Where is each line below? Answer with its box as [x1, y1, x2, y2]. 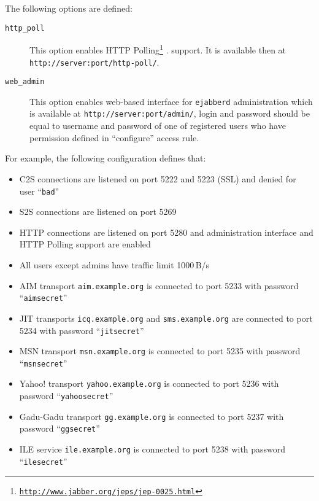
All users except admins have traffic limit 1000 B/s [19, 258, 210, 271]
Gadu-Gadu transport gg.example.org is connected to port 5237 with [19, 410, 284, 422]
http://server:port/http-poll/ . [29, 55, 159, 68]
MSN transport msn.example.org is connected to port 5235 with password [19, 344, 301, 357]
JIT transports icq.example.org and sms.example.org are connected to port [19, 311, 313, 324]
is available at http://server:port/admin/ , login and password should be [29, 107, 310, 120]
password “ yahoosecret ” [19, 389, 113, 402]
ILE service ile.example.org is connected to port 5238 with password [19, 443, 286, 456]
